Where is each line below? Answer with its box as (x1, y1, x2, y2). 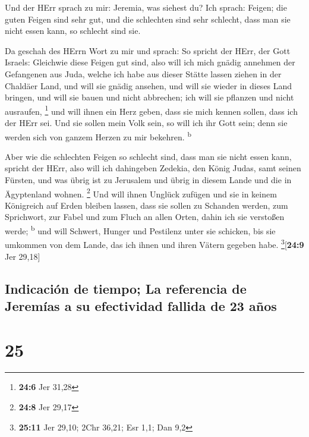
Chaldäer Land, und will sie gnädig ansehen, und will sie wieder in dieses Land (5, 79, 292, 92)
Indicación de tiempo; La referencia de (5, 279, 247, 297)
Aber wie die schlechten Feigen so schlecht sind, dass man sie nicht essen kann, (5, 150, 292, 162)
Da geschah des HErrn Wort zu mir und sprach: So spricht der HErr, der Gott (5, 44, 291, 56)
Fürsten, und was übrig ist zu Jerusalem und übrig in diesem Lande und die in (5, 174, 292, 186)
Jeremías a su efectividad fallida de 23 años (5, 296, 277, 315)
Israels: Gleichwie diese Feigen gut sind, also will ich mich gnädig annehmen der (5, 56, 295, 68)
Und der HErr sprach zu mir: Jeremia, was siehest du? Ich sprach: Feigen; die (5, 1, 287, 13)
